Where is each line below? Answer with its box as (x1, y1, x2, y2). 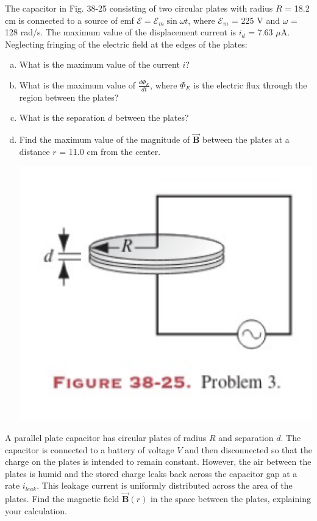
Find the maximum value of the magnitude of (19, 133, 190, 146)
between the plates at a (202, 133, 290, 146)
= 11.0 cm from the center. (59, 145, 161, 157)
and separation (218, 431, 274, 444)
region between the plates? (19, 90, 119, 103)
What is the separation (19, 111, 105, 124)
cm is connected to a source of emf (5, 13, 134, 26)
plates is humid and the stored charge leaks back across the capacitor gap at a (5, 467, 297, 480)
